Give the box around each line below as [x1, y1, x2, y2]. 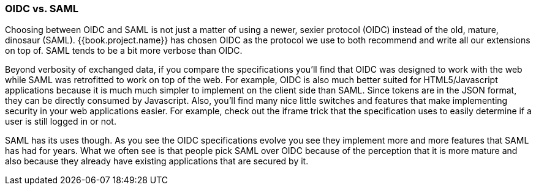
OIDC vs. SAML [5, 2, 78, 15]
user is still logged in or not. [5, 116, 116, 127]
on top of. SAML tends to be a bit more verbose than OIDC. [5, 45, 243, 56]
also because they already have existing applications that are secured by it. [5, 156, 309, 167]
